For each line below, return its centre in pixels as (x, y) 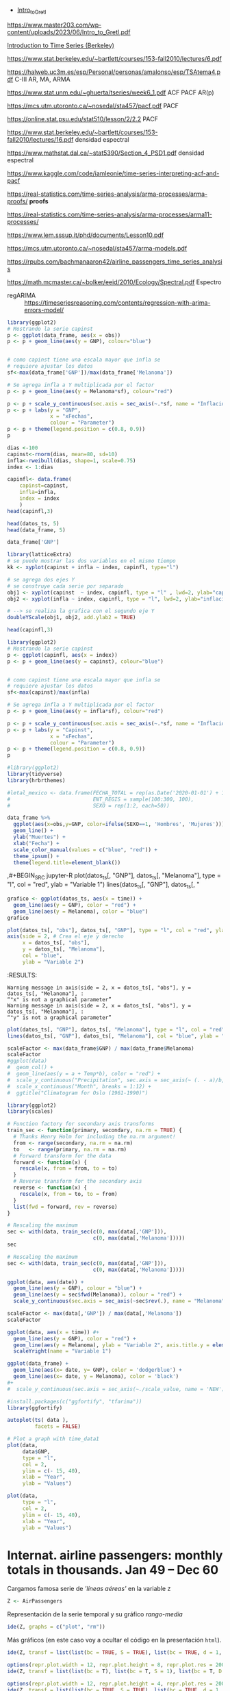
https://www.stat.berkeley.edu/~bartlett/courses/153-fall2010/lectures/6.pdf (115, 58)
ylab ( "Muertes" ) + (40, 837)
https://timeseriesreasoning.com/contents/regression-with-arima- (117, 302)
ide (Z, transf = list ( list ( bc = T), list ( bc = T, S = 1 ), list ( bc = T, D (115, 1671)
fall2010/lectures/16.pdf (40, 139)
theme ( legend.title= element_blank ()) (67, 862)
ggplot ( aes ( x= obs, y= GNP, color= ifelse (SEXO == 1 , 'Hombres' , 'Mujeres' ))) (119, 825)
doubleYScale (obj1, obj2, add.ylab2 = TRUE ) (72, 618)
